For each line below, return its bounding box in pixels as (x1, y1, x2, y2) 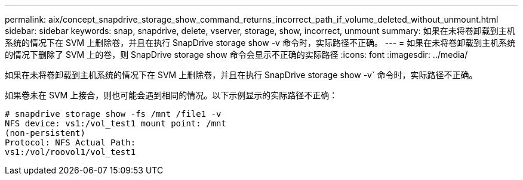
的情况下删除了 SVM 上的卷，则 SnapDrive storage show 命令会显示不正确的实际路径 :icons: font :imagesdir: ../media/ (5, 49, 468, 60)
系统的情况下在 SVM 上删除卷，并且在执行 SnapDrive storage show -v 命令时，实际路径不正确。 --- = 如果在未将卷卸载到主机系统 (5, 38, 516, 48)
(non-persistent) (5, 128, 85, 138)
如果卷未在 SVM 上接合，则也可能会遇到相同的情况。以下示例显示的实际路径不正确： (5, 90, 338, 100)
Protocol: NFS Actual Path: (5, 138, 136, 147)
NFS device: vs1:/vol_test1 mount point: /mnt (5, 119, 226, 128)
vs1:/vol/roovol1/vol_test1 (5, 147, 136, 157)
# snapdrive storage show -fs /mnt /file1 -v (5, 109, 221, 119)
